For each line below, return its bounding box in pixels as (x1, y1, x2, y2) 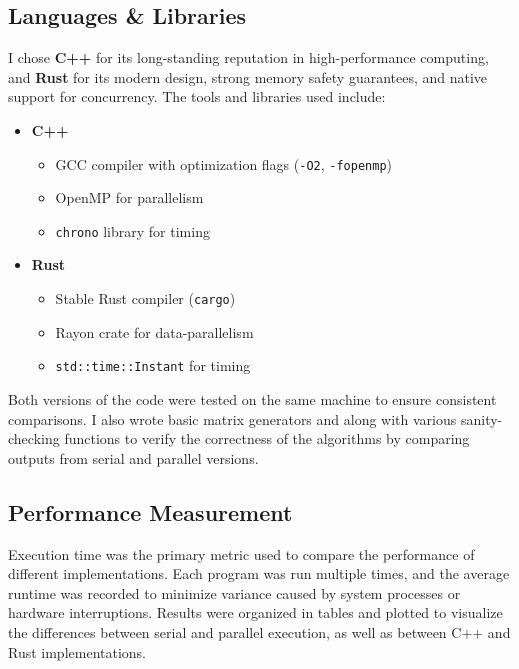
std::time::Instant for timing (55, 355, 251, 376)
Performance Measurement (8, 496, 293, 527)
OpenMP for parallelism (55, 187, 204, 208)
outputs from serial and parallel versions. (8, 447, 259, 468)
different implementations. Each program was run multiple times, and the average (8, 563, 510, 584)
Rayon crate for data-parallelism (55, 321, 254, 342)
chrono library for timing (55, 220, 210, 241)
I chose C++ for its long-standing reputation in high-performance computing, (8, 47, 489, 68)
